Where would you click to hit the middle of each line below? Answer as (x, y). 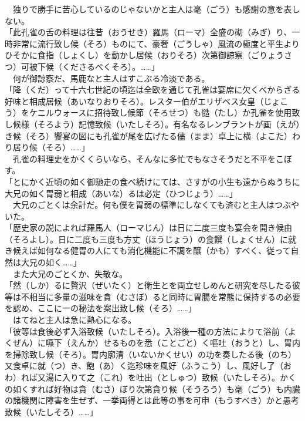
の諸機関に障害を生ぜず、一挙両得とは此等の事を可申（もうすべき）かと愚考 (152, 400)
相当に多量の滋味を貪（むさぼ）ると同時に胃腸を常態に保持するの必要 (165, 296)
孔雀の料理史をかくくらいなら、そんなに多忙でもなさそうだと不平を (144, 158)
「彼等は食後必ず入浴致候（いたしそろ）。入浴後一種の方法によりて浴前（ (146, 331)
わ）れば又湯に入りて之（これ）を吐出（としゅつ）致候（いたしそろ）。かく (150, 377)
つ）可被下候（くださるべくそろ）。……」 (82, 66)
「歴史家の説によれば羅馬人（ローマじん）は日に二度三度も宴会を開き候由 (148, 228)
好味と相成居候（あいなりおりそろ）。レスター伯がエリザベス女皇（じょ (143, 101)
